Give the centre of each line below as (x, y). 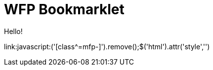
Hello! (13, 31)
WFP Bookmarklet (64, 9)
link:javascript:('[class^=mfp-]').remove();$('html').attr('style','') (107, 46)
